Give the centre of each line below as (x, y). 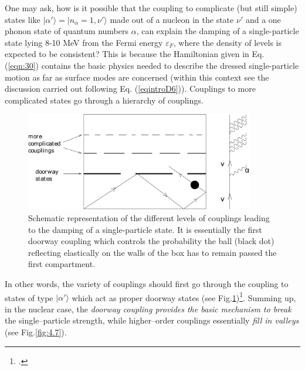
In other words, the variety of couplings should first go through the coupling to (147, 283)
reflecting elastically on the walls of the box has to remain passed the (152, 252)
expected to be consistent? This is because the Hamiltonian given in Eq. (135, 54)
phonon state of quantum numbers (67, 31)
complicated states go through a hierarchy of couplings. (104, 100)
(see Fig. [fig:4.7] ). (36, 331)
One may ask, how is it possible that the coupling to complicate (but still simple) (151, 8)
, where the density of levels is (227, 42)
